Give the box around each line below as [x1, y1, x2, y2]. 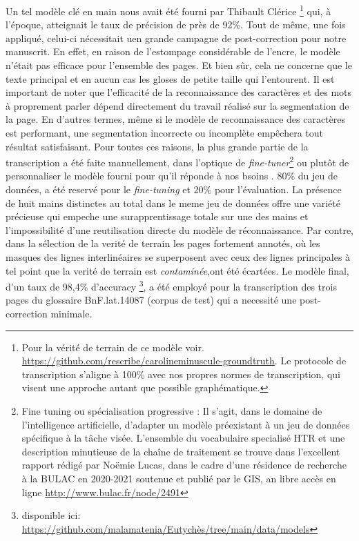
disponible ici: [21, 508, 81, 522]
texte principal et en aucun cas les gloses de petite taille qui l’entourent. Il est [6, 71, 335, 86]
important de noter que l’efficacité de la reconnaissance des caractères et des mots [6, 85, 352, 99]
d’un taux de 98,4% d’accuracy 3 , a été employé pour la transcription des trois [6, 277, 337, 293]
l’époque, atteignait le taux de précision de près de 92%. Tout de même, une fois [6, 17, 346, 32]
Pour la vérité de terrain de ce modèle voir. [21, 340, 204, 354]
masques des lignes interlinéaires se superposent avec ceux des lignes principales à [6, 250, 351, 264]
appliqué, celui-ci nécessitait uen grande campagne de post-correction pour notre [6, 30, 347, 45]
